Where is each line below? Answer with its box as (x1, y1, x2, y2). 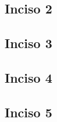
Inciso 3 (5, 34, 52, 52)
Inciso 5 (5, 103, 52, 121)
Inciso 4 (5, 68, 52, 86)
